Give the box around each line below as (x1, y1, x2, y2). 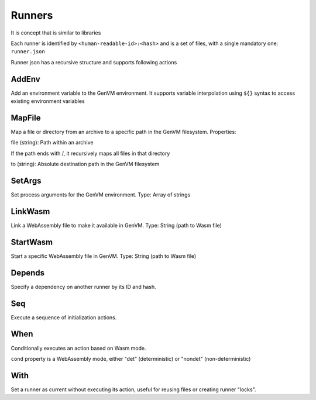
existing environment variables (11, 98, 85, 105)
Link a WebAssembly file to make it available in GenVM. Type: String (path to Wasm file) (11, 222, 222, 229)
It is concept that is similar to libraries (11, 29, 101, 36)
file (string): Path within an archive (11, 139, 94, 146)
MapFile (11, 113, 41, 123)
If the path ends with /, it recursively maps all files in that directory (11, 150, 170, 157)
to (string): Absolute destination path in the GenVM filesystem (11, 161, 160, 168)
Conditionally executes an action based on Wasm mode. (11, 344, 146, 351)
